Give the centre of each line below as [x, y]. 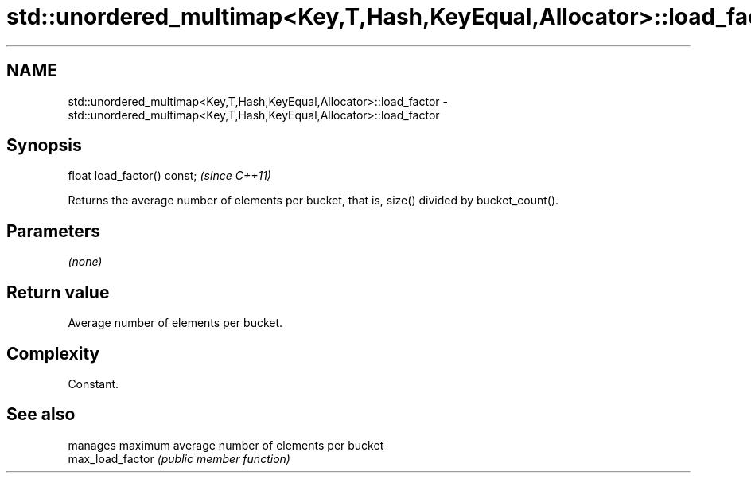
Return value [58, 292]
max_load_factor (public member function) [179, 458]
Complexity [53, 353]
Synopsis [44, 146]
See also [41, 415]
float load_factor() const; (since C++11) [169, 176]
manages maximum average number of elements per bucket [226, 445]
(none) [85, 262]
